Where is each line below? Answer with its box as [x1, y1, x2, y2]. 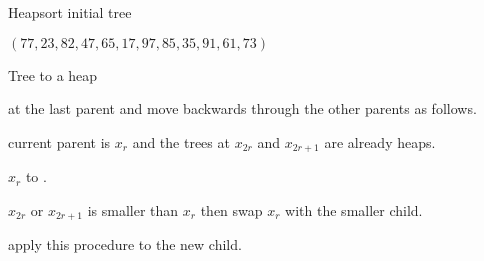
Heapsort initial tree [8, 2, 132, 22]
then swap [200, 199, 263, 220]
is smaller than [87, 199, 179, 220]
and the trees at [132, 131, 230, 152]
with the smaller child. [285, 199, 423, 220]
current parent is [8, 131, 111, 152]
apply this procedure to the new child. [8, 234, 242, 255]
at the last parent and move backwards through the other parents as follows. [8, 98, 477, 119]
